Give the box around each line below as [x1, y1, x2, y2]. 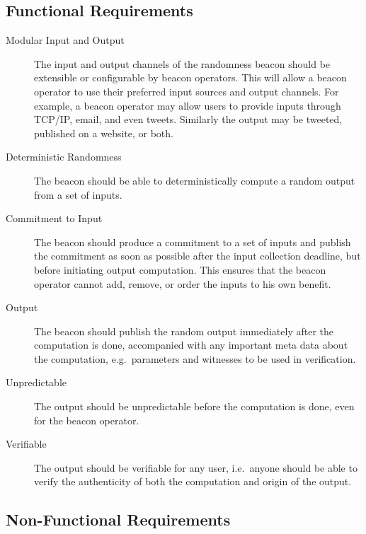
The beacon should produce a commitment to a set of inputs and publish [34, 234, 351, 249]
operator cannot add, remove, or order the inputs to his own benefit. [34, 276, 331, 291]
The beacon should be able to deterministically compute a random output [34, 173, 355, 187]
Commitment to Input [6, 211, 103, 226]
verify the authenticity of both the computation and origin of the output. [34, 474, 352, 489]
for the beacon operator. [34, 412, 139, 427]
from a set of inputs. [34, 187, 122, 202]
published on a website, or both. [34, 125, 173, 140]
